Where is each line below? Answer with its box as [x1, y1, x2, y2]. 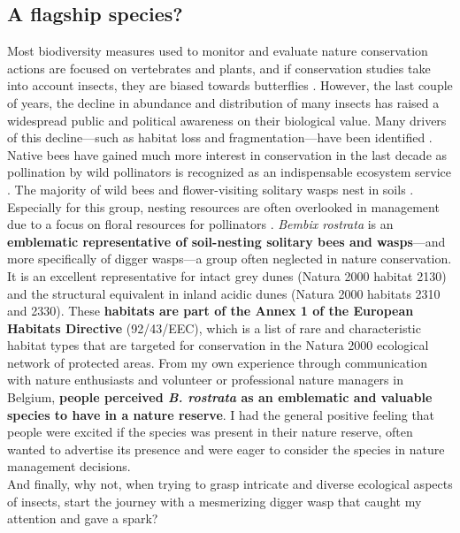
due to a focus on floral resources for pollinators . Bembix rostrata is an [7, 215, 394, 233]
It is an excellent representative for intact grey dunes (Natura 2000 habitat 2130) [7, 266, 447, 285]
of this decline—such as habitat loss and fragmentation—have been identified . [7, 128, 433, 147]
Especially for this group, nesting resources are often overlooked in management [7, 197, 440, 216]
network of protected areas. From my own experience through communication [7, 353, 427, 371]
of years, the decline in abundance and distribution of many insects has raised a [7, 93, 440, 111]
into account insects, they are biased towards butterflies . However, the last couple [7, 76, 453, 95]
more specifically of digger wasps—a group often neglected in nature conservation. [7, 249, 452, 268]
